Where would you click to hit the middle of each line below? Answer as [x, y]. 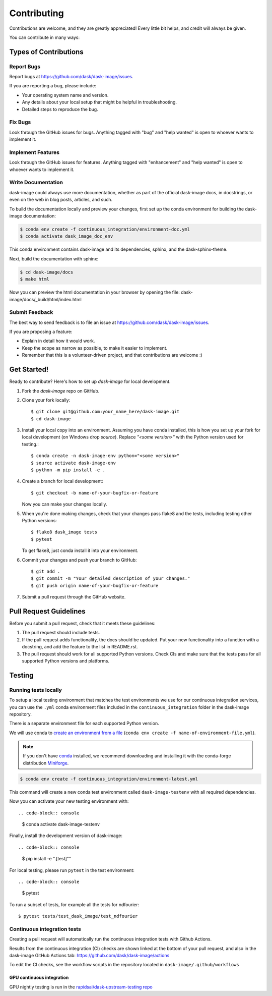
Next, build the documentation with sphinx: [54, 259]
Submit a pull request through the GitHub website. [74, 597]
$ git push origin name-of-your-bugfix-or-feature [95, 586]
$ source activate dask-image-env [73, 463]
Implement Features [35, 152]
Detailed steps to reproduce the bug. [60, 109]
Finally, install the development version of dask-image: [66, 836]
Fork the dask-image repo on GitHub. [61, 391]
